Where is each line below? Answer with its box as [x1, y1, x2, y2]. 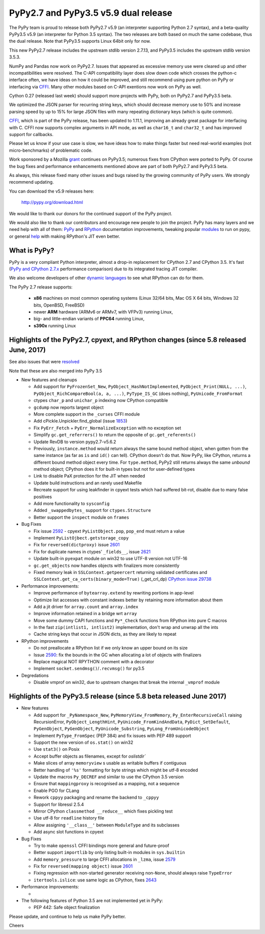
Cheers [9, 923, 24, 929]
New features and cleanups [21, 377, 77, 383]
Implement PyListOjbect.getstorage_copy [33, 535, 129, 540]
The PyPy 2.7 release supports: [9, 284, 73, 290]
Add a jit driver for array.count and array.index [33, 603, 138, 609]
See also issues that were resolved [9, 359, 79, 365]
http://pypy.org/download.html [21, 199, 83, 205]
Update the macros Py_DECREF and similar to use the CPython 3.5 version [33, 774, 184, 780]
